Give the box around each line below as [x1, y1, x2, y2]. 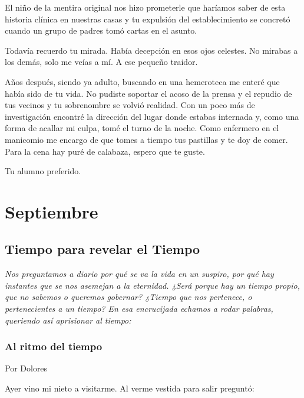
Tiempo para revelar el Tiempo [5, 240, 200, 258]
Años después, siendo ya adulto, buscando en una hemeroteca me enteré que [5, 75, 280, 87]
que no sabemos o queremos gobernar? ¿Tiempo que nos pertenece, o [5, 291, 252, 303]
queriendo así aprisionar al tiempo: [5, 314, 131, 326]
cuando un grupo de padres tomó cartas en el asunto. [5, 24, 197, 37]
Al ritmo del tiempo [5, 339, 103, 354]
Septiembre [5, 199, 98, 223]
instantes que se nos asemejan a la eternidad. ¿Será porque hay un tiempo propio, [5, 279, 300, 291]
